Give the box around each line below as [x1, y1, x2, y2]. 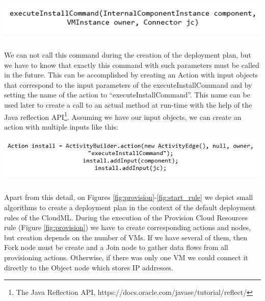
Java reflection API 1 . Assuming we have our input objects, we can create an [4, 110, 242, 122]
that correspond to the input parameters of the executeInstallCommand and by [4, 79, 252, 90]
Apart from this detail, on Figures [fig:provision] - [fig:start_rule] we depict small [4, 192, 253, 203]
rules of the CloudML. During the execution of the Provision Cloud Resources [4, 212, 248, 222]
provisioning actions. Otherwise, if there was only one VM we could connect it [4, 252, 248, 262]
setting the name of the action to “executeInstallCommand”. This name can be [4, 89, 250, 100]
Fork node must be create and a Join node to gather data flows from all [4, 242, 228, 253]
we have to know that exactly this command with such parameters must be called [4, 59, 259, 70]
